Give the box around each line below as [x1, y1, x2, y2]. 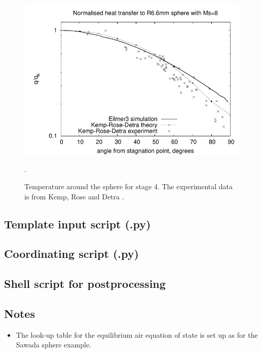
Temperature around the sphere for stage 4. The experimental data [24, 181, 233, 191]
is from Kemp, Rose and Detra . [24, 191, 124, 201]
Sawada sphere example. [16, 339, 92, 350]
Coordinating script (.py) [4, 246, 139, 261]
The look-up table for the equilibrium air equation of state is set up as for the [16, 329, 258, 340]
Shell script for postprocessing [4, 276, 166, 291]
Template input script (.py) [4, 216, 151, 231]
